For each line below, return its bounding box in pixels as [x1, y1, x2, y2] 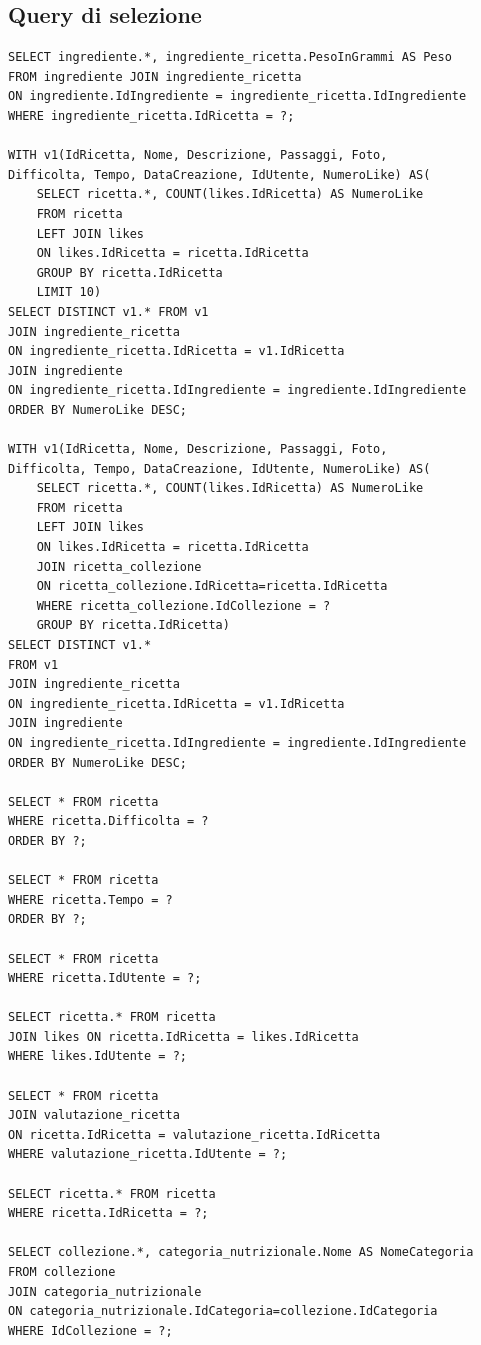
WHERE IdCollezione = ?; [8, 1323, 173, 1338]
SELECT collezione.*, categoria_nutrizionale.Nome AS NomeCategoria [8, 1245, 474, 1260]
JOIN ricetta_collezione [36, 559, 202, 574]
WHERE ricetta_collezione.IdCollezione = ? [36, 598, 331, 613]
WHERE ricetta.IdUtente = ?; [8, 971, 202, 986]
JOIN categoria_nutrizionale [8, 1284, 202, 1299]
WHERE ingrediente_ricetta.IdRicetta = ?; [8, 108, 295, 123]
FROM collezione [8, 1265, 116, 1280]
